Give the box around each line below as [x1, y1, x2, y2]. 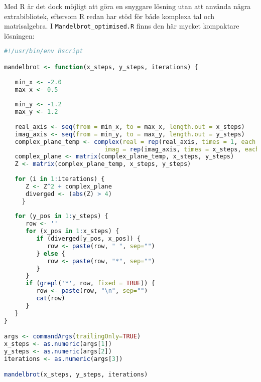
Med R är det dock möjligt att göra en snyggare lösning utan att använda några [4, 1, 251, 11]
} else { [36, 250, 65, 257]
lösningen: [4, 30, 35, 41]
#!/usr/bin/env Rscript [4, 48, 83, 55]
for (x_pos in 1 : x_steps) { [25, 228, 119, 235]
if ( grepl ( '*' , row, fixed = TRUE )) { [25, 280, 155, 287]
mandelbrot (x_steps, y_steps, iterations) [4, 371, 148, 378]
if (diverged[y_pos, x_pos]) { [36, 235, 141, 243]
